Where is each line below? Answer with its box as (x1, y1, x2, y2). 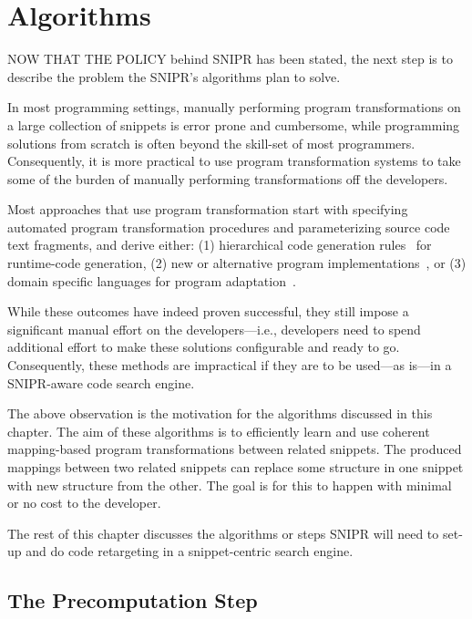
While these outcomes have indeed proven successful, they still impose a (7, 302, 409, 321)
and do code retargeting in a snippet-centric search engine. (26, 542, 354, 561)
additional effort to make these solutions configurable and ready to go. (7, 337, 400, 356)
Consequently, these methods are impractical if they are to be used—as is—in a (7, 356, 452, 375)
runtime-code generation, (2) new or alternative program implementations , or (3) (7, 253, 467, 273)
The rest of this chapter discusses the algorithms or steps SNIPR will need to (7, 523, 439, 542)
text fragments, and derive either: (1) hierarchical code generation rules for (7, 235, 432, 254)
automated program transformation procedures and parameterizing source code (7, 217, 450, 236)
